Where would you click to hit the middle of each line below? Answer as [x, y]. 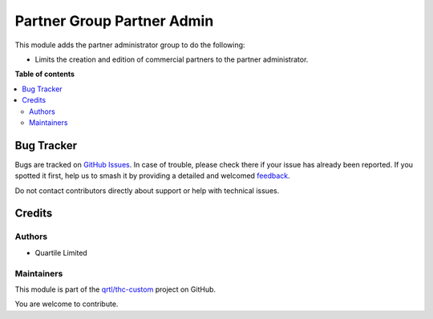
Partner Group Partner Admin [114, 21]
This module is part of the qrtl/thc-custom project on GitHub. [115, 289]
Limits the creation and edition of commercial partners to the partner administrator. [172, 59]
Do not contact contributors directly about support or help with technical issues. [147, 190]
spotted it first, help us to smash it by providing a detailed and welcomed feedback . [152, 176]
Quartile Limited [61, 252]
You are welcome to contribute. [67, 304]
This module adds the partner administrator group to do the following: [130, 45]
